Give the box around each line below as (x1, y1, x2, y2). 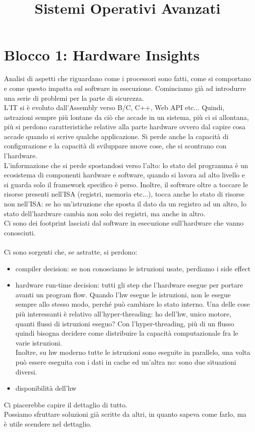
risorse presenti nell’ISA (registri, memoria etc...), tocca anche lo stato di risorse (4, 189, 245, 199)
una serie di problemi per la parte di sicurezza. (4, 92, 144, 103)
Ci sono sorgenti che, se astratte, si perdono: (4, 247, 137, 257)
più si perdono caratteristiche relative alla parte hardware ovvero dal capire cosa (4, 121, 246, 132)
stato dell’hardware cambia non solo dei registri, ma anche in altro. (4, 208, 205, 218)
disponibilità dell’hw (15, 383, 76, 393)
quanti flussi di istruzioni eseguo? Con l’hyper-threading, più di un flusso (15, 318, 234, 328)
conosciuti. (4, 227, 36, 237)
